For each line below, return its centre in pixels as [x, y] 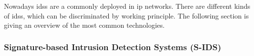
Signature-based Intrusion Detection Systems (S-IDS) [113, 47]
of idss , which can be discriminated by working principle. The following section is [127, 15]
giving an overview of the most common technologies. [84, 25]
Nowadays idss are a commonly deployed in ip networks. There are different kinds [127, 6]
